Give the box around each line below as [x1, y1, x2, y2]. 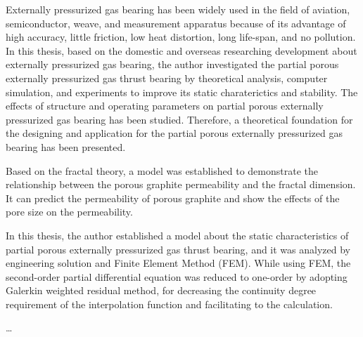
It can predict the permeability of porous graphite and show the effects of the [6, 190, 340, 205]
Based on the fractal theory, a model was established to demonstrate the [6, 163, 318, 178]
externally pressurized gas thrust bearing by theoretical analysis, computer [6, 70, 328, 85]
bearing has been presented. [6, 139, 126, 154]
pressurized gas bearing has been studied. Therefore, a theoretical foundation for [6, 112, 353, 126]
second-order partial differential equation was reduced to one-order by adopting [6, 269, 348, 284]
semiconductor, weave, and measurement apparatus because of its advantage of [6, 15, 346, 30]
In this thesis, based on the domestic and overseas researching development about [6, 43, 357, 58]
